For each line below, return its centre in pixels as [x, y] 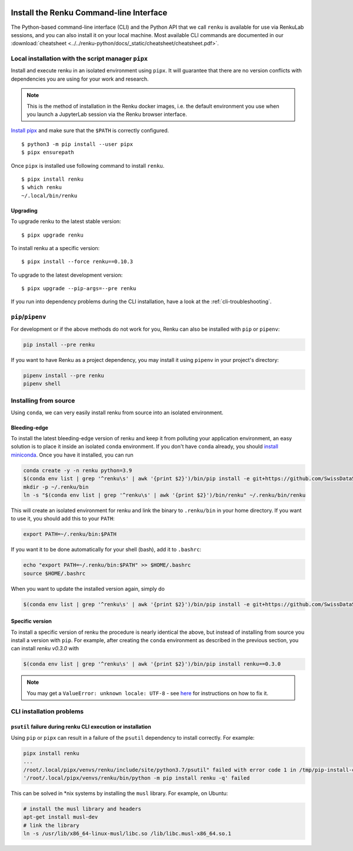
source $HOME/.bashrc [54, 573]
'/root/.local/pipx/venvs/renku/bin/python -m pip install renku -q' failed [136, 778]
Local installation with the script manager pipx [79, 59]
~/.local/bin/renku [49, 195]
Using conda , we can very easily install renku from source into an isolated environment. [117, 413]
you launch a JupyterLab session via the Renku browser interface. [107, 114]
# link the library [51, 825]
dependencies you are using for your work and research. [80, 79]
